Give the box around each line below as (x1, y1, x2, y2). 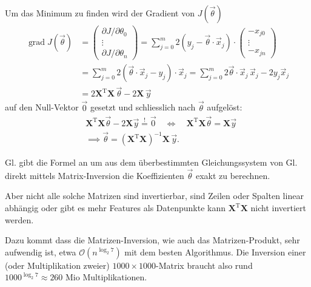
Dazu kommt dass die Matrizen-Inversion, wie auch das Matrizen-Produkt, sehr (5, 234, 300, 246)
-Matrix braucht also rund (156, 258, 253, 271)
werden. (5, 213, 34, 226)
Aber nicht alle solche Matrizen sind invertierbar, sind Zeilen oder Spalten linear (5, 189, 304, 202)
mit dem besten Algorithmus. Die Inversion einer (124, 245, 306, 258)
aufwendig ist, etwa (5, 245, 76, 258)
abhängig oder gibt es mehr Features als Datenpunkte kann (5, 201, 226, 214)
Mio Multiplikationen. (65, 271, 147, 283)
